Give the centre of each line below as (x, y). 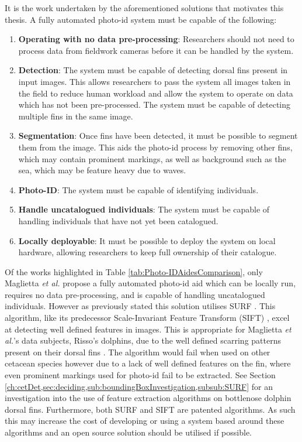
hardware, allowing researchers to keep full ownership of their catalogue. (147, 252)
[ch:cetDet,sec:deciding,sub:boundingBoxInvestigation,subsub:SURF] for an (139, 386)
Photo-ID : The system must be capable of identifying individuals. (138, 189)
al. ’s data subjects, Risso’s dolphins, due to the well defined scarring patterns (143, 340)
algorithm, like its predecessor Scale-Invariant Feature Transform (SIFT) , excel (147, 318)
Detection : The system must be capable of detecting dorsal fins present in (153, 70)
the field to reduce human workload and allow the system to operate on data (156, 93)
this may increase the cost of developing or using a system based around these (145, 421)
